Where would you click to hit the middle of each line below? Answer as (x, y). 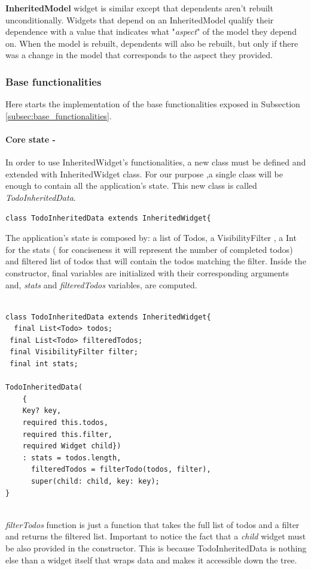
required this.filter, (67, 434)
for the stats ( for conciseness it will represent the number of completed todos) (149, 249)
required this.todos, (65, 423)
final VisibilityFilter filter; (74, 352)
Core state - (31, 139)
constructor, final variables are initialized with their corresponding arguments (147, 272)
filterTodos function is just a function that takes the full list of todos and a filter (153, 524)
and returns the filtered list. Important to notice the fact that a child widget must (156, 536)
